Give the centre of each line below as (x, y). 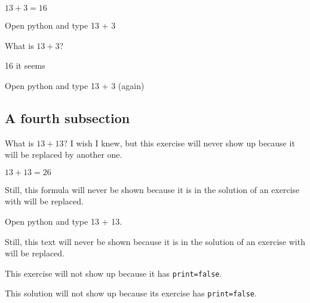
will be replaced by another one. (64, 154)
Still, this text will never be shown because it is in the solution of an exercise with (155, 241)
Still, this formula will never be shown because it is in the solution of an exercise (152, 189)
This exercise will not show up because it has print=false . (113, 273)
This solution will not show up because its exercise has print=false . (131, 293)
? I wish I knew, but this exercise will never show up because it (179, 143)
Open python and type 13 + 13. (64, 221)
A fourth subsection (67, 117)
